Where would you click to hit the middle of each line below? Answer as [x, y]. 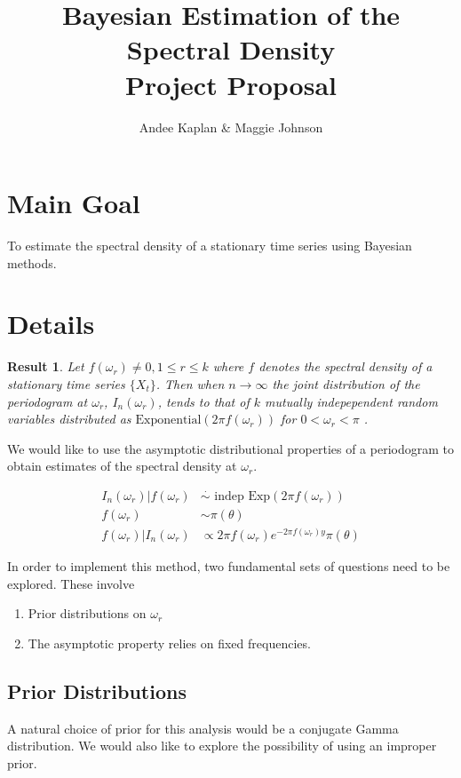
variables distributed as [69, 419]
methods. [32, 262]
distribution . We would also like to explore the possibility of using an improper [222, 746]
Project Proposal [231, 84]
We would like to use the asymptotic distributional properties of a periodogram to [230, 448]
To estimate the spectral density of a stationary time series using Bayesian [210, 246]
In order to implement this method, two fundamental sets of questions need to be [229, 566]
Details [51, 324]
